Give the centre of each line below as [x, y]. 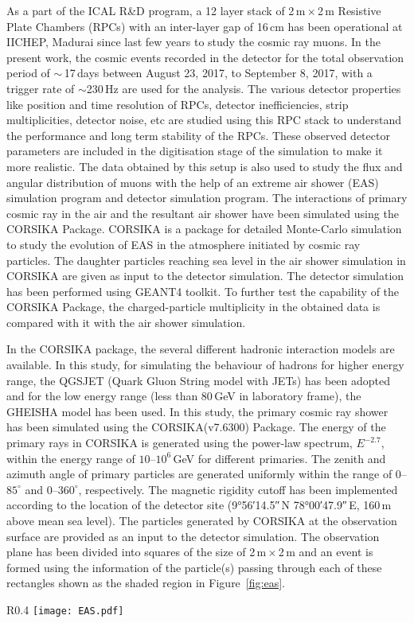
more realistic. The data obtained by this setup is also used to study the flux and [205, 166]
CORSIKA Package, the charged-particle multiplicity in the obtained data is [193, 307]
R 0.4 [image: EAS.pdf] [65, 609]
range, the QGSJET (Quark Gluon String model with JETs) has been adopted [198, 380]
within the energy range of [71, 458]
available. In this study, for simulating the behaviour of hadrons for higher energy [205, 365]
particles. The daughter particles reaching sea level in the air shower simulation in [206, 260]
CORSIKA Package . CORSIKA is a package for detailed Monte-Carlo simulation [204, 229]
